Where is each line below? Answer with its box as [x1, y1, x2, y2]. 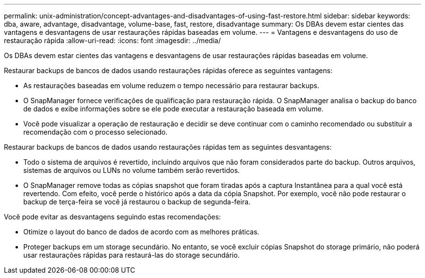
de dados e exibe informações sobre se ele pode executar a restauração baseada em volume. [23, 105, 324, 113]
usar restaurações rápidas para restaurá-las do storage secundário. [23, 251, 240, 259]
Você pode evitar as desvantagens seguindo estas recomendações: [4, 213, 221, 221]
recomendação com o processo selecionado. [23, 128, 168, 136]
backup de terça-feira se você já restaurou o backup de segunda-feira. [23, 198, 251, 206]
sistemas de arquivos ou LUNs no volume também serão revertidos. [23, 166, 240, 174]
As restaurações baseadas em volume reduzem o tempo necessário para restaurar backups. [23, 81, 319, 90]
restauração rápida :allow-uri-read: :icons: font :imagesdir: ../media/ [4, 36, 221, 45]
